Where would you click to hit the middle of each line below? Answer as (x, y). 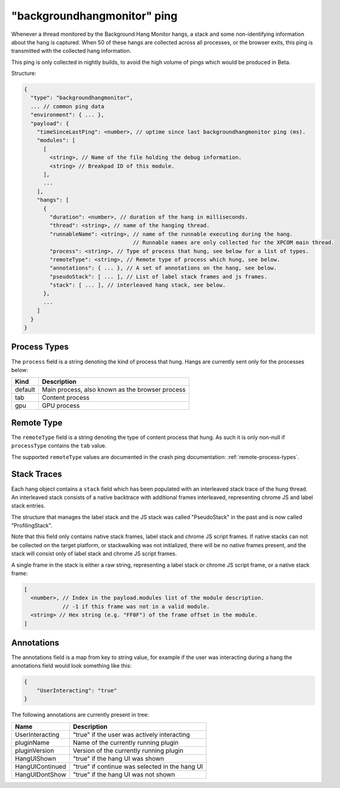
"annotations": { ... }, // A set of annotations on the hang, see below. (163, 268)
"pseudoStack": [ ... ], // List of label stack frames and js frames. (158, 276)
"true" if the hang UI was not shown (124, 774)
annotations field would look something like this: (71, 666)
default (25, 390)
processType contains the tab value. (59, 446)
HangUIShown (36, 758)
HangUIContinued (40, 766)
